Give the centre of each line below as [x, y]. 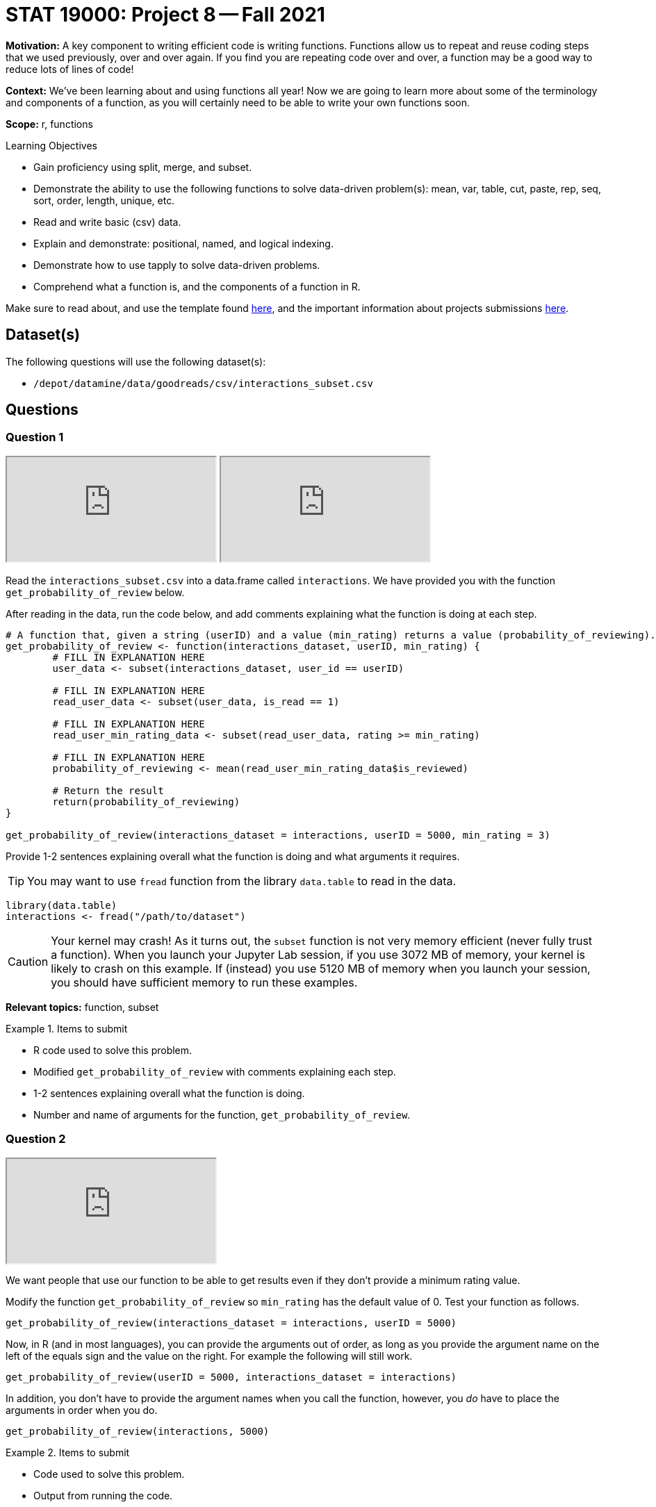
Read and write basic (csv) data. [107, 222]
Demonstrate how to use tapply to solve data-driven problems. [177, 265]
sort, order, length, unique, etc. [104, 200]
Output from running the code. [103, 1495]
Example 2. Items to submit [68, 1452]
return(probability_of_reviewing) [146, 801]
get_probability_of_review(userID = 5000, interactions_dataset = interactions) [231, 1377]
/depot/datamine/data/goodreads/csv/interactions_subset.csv [203, 383]
